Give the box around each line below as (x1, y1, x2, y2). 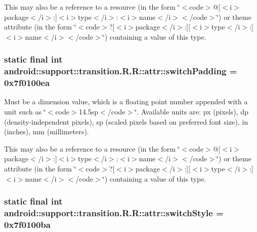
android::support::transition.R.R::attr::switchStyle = (4, 207, 224, 219)
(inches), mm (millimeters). (4, 126, 89, 137)
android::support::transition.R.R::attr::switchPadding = (4, 65, 237, 77)
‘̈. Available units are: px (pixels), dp (135, 106, 249, 117)
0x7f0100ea (4, 76, 50, 89)
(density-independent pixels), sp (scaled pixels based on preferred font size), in (4, 116, 248, 127)
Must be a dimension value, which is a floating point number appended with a (4, 96, 248, 107)
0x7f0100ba (4, 218, 51, 230)
